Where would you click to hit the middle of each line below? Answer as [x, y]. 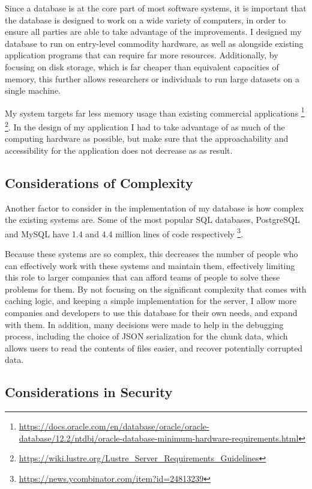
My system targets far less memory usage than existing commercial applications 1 [155, 112]
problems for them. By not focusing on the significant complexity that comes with [156, 289]
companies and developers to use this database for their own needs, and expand [151, 313]
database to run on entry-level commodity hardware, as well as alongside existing [154, 43]
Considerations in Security [89, 392]
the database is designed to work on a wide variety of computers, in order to [145, 20]
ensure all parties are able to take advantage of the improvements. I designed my [153, 32]
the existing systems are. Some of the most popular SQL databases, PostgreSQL [152, 220]
